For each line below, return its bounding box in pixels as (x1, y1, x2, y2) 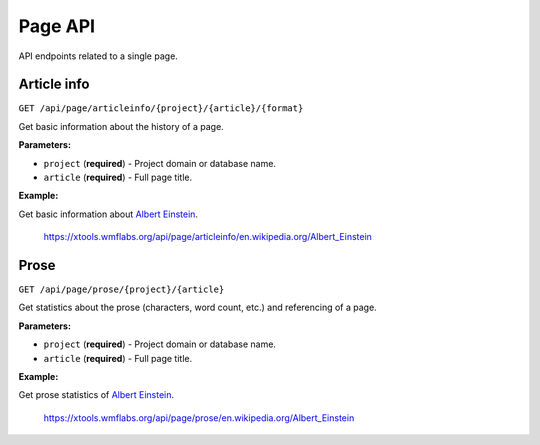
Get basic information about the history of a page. (18, 120, 224, 132)
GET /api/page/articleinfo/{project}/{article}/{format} (18, 103, 304, 114)
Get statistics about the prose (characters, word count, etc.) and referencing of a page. (18, 301, 377, 314)
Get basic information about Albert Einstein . (18, 208, 199, 220)
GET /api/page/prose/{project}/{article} (18, 284, 225, 295)
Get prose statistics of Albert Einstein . (18, 389, 175, 401)
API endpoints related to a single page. (18, 50, 179, 62)
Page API (18, 15, 95, 37)
